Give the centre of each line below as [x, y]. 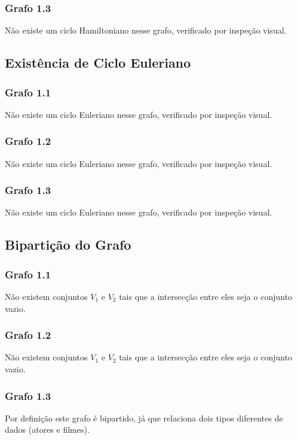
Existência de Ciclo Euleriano [98, 63]
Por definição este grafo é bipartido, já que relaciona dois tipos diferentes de [144, 418]
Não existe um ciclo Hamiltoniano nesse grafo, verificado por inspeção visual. [146, 30]
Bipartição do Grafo [68, 245]
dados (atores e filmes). [47, 430]
